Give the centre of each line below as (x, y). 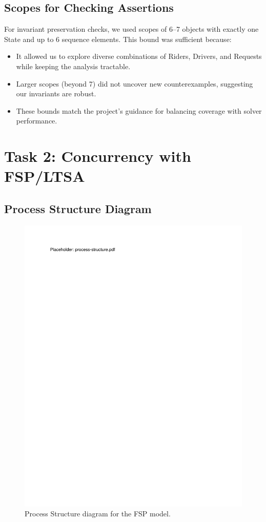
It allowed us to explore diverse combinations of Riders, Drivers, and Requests (139, 56)
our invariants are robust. (56, 93)
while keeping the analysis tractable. (73, 66)
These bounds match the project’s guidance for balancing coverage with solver (139, 110)
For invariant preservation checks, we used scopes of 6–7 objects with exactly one (131, 29)
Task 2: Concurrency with (98, 156)
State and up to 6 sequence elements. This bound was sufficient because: (118, 39)
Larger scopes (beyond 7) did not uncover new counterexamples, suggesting (135, 83)
